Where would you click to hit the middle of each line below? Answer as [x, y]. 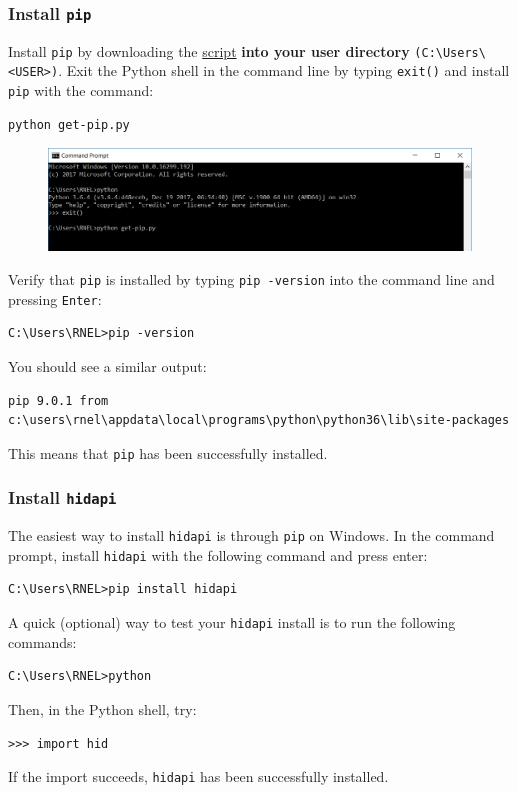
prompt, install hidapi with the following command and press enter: [218, 554]
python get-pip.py [69, 124]
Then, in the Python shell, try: [102, 708]
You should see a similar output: [107, 365]
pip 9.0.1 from [58, 400]
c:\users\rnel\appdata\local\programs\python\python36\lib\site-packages [259, 420]
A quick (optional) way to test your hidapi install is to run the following [232, 622]
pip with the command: [81, 90]
